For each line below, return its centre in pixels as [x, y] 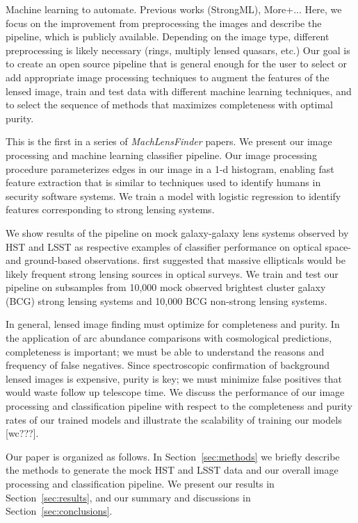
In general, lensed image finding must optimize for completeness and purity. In [173, 324]
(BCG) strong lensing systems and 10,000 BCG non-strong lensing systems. [166, 300]
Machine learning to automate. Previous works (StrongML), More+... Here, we [174, 9]
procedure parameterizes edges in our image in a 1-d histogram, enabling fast [170, 168]
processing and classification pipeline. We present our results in [140, 483]
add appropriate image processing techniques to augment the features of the [168, 77]
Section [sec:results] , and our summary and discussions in [128, 497]
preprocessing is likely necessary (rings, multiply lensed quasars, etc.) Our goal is [178, 50]
